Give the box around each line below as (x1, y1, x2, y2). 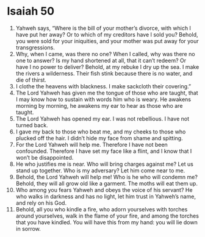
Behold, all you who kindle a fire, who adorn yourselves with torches (15, 205, 188, 213)
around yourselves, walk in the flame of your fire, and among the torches (15, 212, 199, 219)
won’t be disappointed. (15, 154, 74, 161)
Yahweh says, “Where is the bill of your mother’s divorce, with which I (15, 24, 192, 32)
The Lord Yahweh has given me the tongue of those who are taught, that (15, 89, 198, 96)
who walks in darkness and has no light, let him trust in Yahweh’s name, (15, 193, 196, 200)
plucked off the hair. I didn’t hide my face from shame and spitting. (15, 134, 183, 141)
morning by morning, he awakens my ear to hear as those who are (15, 102, 183, 109)
